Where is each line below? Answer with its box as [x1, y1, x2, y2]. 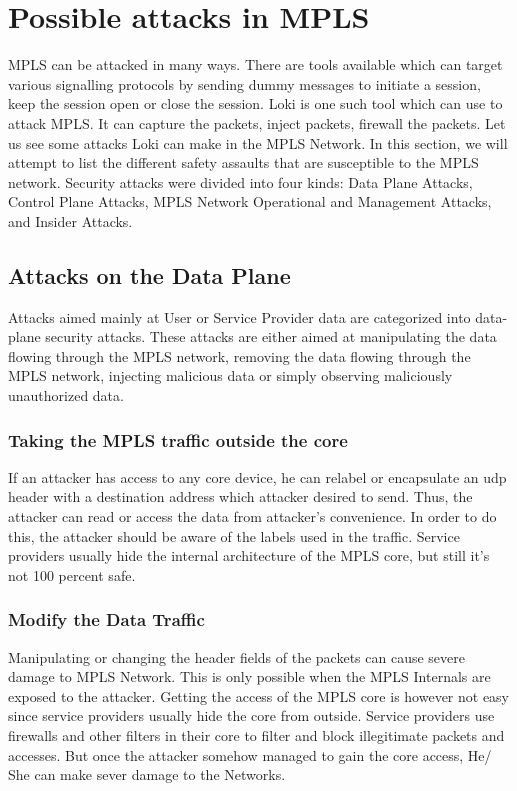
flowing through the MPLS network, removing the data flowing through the [8, 345, 471, 366]
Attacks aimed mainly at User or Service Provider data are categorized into [8, 306, 471, 327]
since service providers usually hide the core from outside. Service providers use [8, 705, 495, 726]
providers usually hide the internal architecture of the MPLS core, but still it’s [8, 545, 490, 566]
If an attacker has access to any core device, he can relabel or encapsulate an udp [8, 466, 507, 487]
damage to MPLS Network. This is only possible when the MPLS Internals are [8, 666, 491, 687]
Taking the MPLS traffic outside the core [8, 427, 348, 452]
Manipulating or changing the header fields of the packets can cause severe [8, 646, 465, 667]
